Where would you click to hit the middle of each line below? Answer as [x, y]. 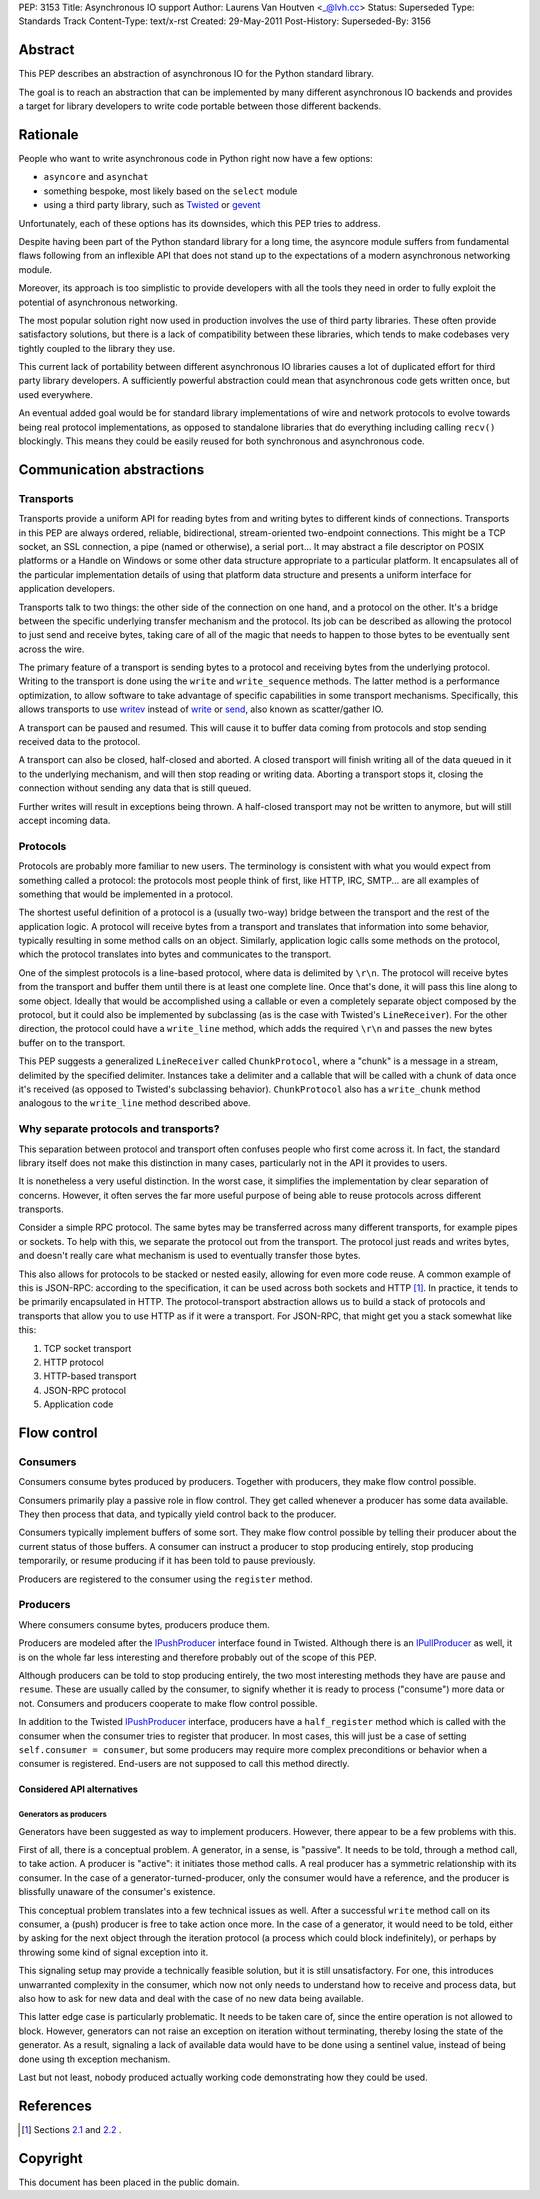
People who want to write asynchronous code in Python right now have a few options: [196, 158]
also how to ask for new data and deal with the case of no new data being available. [191, 1998]
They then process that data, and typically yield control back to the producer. [177, 1514]
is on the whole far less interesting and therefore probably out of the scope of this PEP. [197, 1657]
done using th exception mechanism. [94, 2059]
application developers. [66, 589]
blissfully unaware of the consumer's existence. [117, 1892]
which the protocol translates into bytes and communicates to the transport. [175, 954]
